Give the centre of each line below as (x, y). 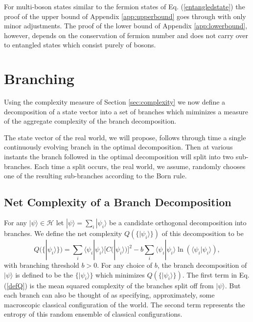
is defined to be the (44, 274)
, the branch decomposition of (202, 265)
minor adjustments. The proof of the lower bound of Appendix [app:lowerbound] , (126, 26)
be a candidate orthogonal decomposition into (178, 223)
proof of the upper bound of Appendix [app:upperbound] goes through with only (125, 16)
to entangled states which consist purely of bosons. (80, 45)
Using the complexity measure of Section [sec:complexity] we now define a (115, 102)
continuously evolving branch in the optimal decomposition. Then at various (118, 147)
